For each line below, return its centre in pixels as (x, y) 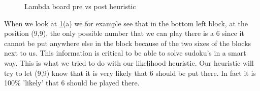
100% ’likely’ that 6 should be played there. (72, 83)
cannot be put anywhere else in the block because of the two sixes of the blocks (128, 43)
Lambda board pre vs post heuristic (80, 6)
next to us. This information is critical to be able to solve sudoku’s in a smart (125, 53)
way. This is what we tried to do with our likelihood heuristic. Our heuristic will (129, 62)
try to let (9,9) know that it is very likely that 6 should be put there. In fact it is (130, 73)
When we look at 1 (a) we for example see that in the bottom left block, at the (126, 23)
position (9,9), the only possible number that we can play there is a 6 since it (124, 33)
